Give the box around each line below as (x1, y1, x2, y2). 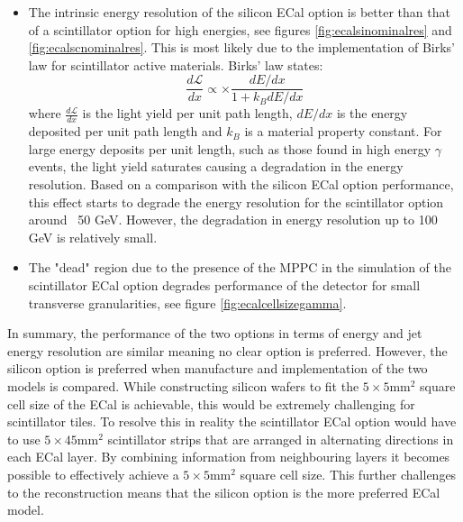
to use (7, 429, 41, 448)
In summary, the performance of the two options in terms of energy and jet (7, 324, 422, 343)
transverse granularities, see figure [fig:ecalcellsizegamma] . (28, 293, 347, 312)
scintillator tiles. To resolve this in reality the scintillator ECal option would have (7, 412, 457, 431)
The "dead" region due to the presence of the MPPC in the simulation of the (28, 258, 451, 277)
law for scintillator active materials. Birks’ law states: (28, 55, 323, 74)
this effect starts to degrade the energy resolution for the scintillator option (28, 192, 444, 211)
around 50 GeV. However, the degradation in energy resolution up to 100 (28, 210, 438, 229)
